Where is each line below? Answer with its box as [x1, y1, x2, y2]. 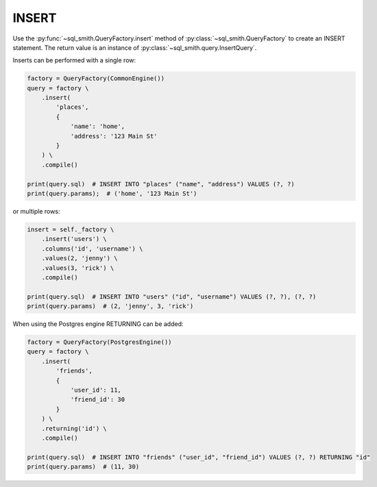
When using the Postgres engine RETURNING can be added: [12, 320, 184, 328]
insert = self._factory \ [27, 225, 114, 233]
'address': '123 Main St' [70, 132, 158, 140]
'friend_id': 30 [70, 396, 125, 403]
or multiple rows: [12, 207, 60, 215]
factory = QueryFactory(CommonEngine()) [27, 75, 165, 82]
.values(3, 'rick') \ [41, 264, 114, 272]
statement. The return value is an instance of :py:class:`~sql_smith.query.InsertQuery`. [12, 43, 257, 51]
